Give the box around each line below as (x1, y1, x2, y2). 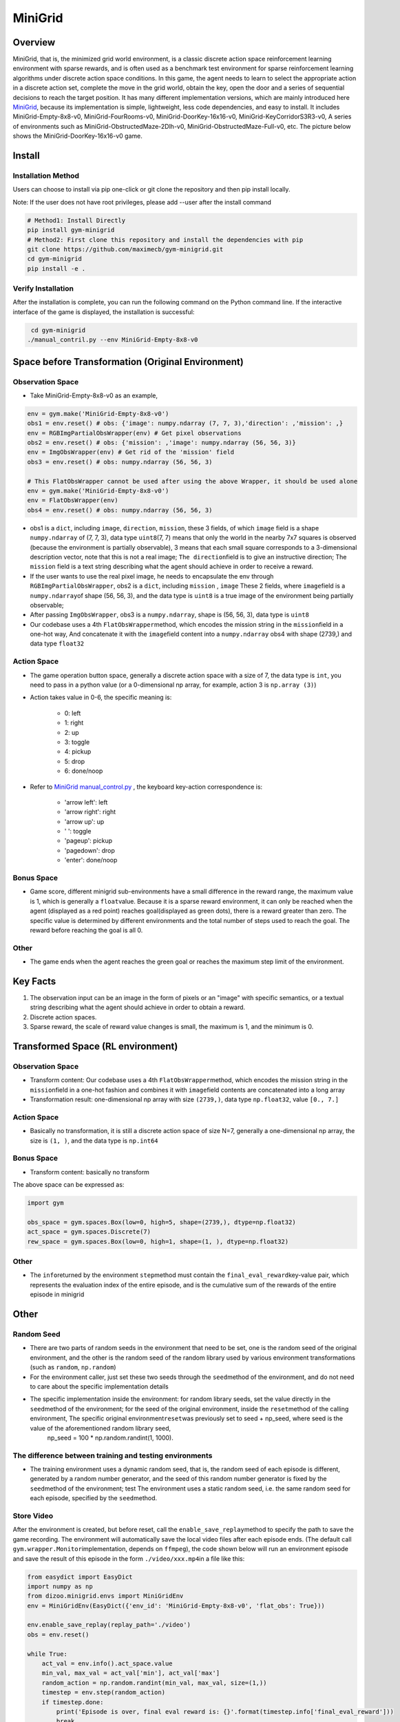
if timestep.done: (41, 1698, 104, 1706)
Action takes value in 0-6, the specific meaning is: (30, 693, 172, 702)
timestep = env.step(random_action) (41, 1688, 165, 1697)
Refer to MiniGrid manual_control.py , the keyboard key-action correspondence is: (30, 782, 263, 791)
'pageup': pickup (64, 837, 113, 845)
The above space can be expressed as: (12, 1181, 125, 1189)
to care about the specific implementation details (30, 1382, 169, 1391)
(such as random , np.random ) (30, 1363, 116, 1371)
